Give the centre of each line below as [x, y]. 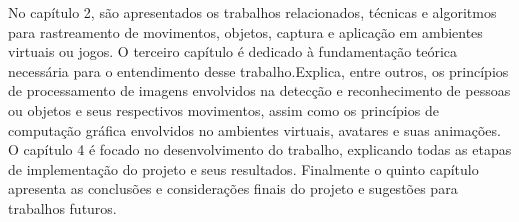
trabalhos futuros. [62, 207]
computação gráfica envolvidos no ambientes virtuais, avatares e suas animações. [254, 129]
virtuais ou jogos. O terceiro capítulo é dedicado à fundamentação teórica [233, 51]
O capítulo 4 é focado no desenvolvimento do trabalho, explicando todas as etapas [260, 149]
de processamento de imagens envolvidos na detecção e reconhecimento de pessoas [259, 90]
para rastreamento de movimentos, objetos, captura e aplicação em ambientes [245, 31]
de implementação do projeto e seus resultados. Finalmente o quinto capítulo [243, 168]
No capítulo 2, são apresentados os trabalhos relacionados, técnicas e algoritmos [252, 12]
